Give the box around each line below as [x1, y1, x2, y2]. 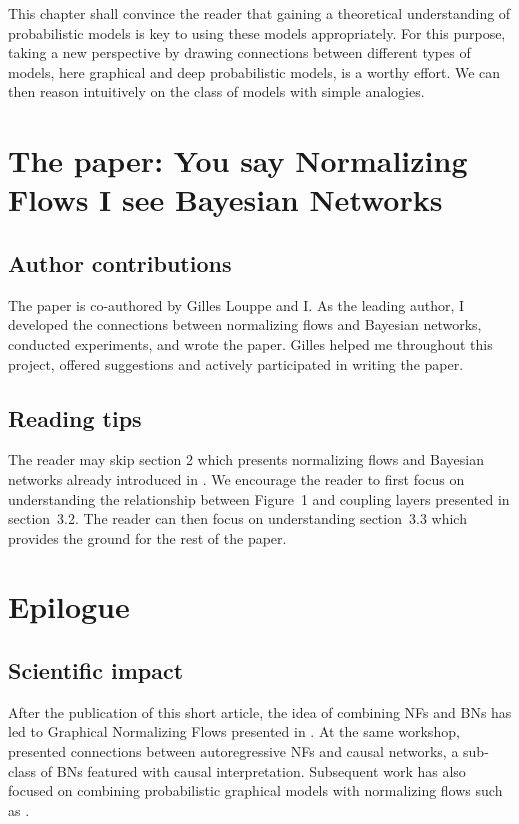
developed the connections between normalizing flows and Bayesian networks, [8, 314, 482, 335]
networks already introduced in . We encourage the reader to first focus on [8, 468, 465, 489]
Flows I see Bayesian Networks [8, 179, 443, 220]
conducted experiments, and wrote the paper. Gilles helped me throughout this [8, 333, 493, 354]
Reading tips [8, 402, 142, 433]
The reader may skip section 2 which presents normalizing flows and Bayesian [8, 449, 484, 470]
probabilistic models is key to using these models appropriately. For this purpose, [8, 22, 506, 43]
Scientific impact [8, 655, 184, 686]
